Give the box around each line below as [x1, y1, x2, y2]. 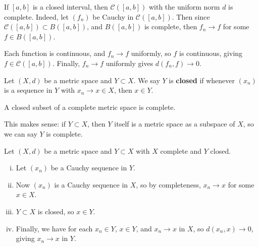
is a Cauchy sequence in [54, 179, 128, 190]
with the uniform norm [148, 2, 220, 12]
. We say [133, 75, 160, 85]
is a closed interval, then [32, 2, 108, 12]
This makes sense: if [4, 118, 66, 129]
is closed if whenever [169, 75, 235, 85]
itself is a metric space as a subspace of [114, 118, 235, 129]
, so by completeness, [136, 179, 201, 190]
